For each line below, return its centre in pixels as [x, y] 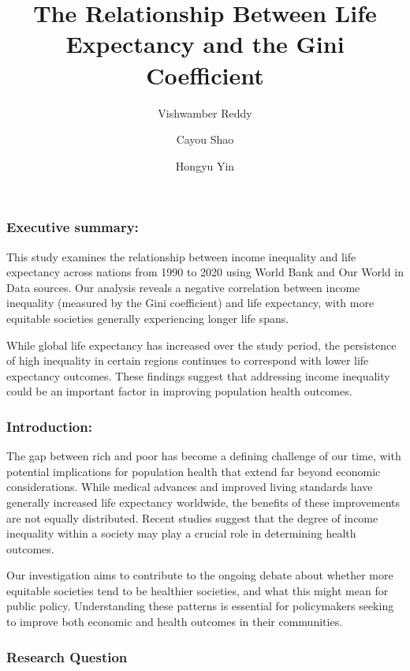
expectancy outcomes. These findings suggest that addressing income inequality [198, 375]
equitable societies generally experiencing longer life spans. [148, 318]
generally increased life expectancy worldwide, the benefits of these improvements [203, 502]
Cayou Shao [205, 139]
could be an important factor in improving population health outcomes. [179, 391]
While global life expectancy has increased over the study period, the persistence [201, 345]
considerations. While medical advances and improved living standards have [190, 487]
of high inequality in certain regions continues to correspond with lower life [188, 360]
